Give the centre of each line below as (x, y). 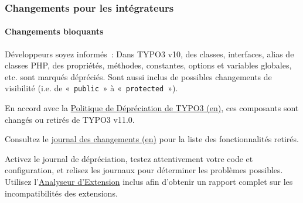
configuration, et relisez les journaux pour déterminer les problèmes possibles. (144, 170)
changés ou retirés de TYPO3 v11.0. (70, 119)
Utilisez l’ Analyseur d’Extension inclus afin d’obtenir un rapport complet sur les (149, 182)
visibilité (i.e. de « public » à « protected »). (91, 88)
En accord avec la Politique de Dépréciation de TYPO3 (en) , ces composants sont (152, 108)
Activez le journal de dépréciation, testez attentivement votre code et (129, 158)
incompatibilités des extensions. (61, 193)
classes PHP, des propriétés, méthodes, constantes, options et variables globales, (148, 65)
